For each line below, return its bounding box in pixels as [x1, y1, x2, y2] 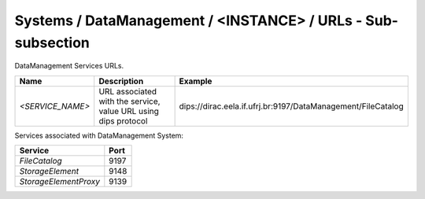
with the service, [98, 95, 161, 106]
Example [179, 76, 213, 87]
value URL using [98, 105, 159, 116]
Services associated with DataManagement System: [14, 131, 184, 140]
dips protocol [98, 115, 148, 126]
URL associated [98, 86, 157, 97]
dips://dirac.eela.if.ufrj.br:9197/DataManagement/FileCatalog [179, 101, 405, 112]
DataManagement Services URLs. [14, 61, 124, 71]
